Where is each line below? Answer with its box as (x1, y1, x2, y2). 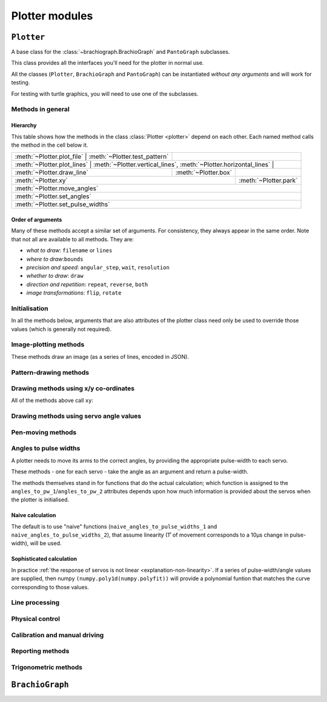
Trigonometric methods (11, 663, 83, 671)
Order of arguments (11, 216, 62, 223)
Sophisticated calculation (11, 555, 78, 563)
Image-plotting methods (11, 340, 85, 349)
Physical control (11, 614, 61, 623)
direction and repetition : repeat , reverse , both (26, 281, 148, 288)
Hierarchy (11, 122, 37, 129)
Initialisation (11, 304, 48, 312)
